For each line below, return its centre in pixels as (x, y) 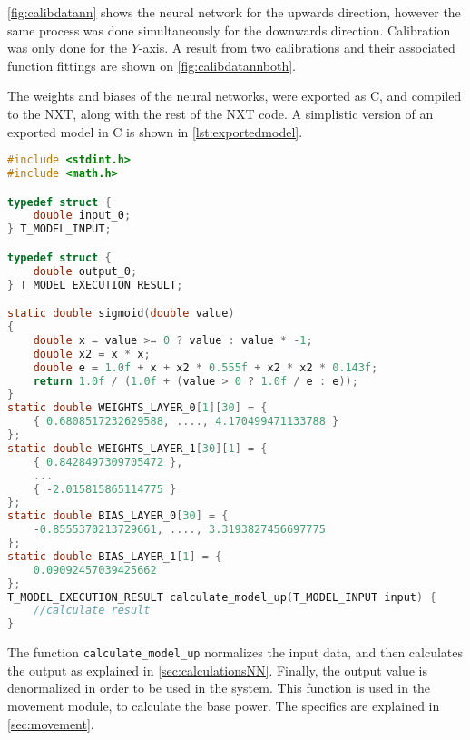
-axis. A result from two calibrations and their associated (297, 48)
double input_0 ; (82, 216)
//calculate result (92, 611)
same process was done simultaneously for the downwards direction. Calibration (229, 30)
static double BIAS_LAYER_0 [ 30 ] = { (118, 516)
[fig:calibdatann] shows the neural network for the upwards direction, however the (234, 12)
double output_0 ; (85, 271)
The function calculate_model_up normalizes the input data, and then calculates (235, 652)
